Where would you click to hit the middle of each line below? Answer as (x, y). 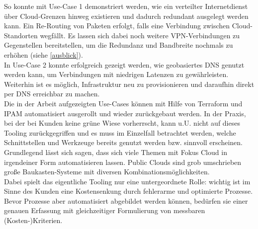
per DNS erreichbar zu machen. (52, 94)
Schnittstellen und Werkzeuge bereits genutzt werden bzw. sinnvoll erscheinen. (123, 142)
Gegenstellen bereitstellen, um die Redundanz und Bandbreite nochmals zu (119, 45)
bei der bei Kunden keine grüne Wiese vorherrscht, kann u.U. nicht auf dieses (122, 123)
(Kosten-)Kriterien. (33, 220)
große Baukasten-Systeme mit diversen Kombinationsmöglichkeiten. (107, 172)
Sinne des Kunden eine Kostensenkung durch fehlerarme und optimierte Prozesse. (129, 191)
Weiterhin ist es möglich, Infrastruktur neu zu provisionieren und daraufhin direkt (129, 84)
